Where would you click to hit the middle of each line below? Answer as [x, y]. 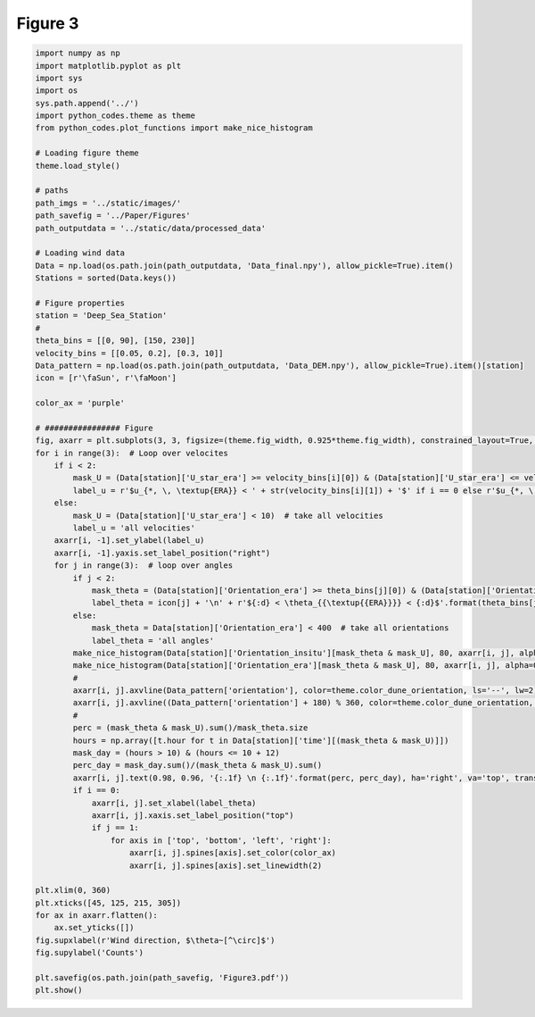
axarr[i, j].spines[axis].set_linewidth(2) [226, 865]
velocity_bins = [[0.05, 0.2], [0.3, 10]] [129, 353]
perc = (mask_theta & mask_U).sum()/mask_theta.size [190, 728]
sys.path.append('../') [87, 103]
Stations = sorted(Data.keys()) [106, 278]
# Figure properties [80, 303]
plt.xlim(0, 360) [73, 890]
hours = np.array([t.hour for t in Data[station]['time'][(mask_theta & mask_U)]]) [261, 740]
